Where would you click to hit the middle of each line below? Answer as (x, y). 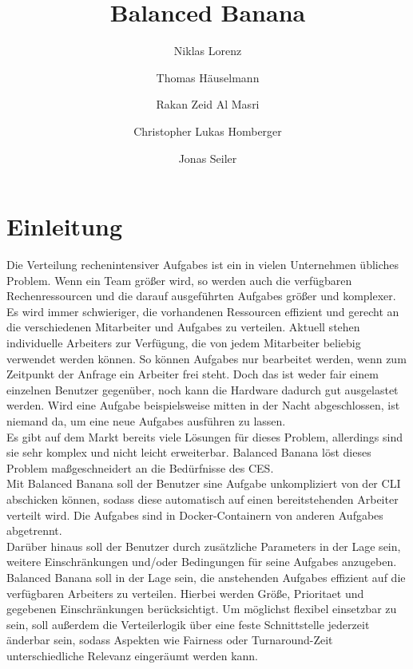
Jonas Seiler (208, 158)
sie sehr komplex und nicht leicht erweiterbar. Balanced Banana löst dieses (189, 452)
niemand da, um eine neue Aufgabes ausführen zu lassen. (146, 420)
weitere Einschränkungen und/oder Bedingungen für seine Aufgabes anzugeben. (202, 562)
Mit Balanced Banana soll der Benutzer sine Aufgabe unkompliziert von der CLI (204, 483)
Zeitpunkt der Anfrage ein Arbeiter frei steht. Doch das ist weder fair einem (193, 374)
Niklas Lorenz (208, 51)
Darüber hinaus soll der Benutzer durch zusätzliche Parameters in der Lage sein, (204, 546)
